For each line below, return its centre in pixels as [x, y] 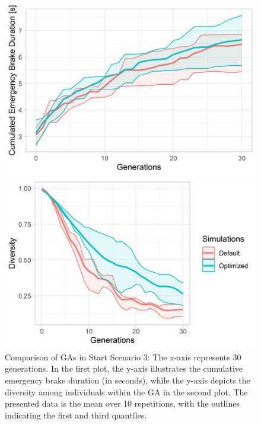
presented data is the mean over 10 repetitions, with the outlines [122, 403]
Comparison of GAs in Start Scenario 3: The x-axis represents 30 [123, 357]
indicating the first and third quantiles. [76, 415]
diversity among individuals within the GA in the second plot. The [126, 392]
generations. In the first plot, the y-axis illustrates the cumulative [124, 368]
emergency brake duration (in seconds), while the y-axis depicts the [128, 380]
